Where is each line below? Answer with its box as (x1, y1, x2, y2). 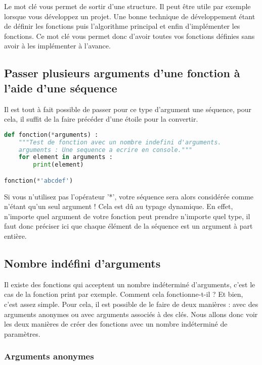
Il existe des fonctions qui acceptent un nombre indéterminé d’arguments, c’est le (4, 279, 255, 289)
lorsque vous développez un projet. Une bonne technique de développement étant (4, 11, 255, 21)
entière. (4, 231, 27, 241)
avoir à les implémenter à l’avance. (4, 40, 111, 51)
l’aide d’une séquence (4, 80, 117, 95)
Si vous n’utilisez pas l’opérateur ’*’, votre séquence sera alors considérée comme (4, 191, 254, 201)
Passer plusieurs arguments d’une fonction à (4, 65, 240, 81)
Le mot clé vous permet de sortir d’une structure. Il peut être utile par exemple (4, 1, 251, 11)
